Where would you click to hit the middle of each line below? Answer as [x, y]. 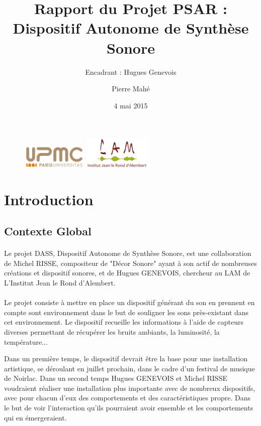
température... [26, 341]
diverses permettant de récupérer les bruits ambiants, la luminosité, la [112, 331]
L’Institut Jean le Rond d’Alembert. [60, 282]
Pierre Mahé [131, 89]
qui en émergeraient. [35, 417]
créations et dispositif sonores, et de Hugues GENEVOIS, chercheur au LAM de [127, 273]
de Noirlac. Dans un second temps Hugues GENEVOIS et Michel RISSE [116, 378]
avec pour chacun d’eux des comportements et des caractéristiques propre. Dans [127, 398]
